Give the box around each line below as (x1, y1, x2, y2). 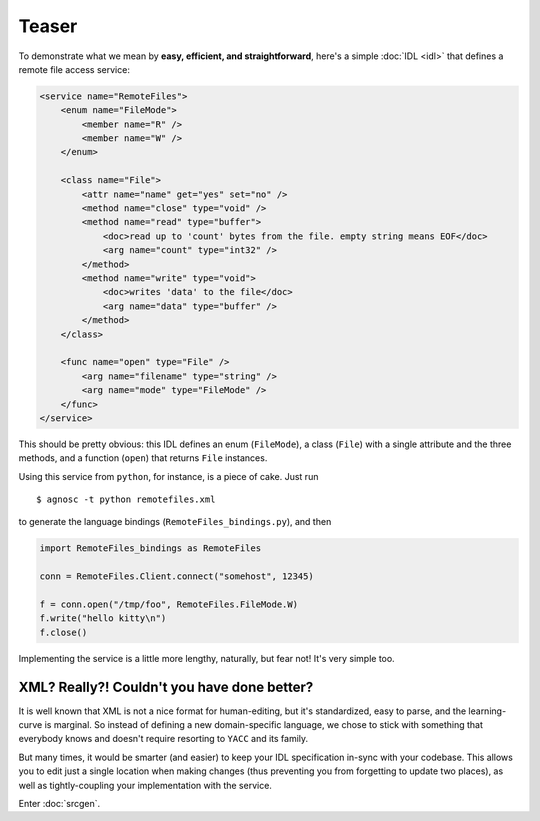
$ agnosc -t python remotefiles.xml (36, 494, 216, 505)
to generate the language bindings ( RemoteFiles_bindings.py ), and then (18, 516, 332, 528)
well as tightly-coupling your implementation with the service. (18, 779, 272, 791)
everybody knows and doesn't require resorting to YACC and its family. (18, 733, 309, 745)
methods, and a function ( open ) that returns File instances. (18, 452, 268, 464)
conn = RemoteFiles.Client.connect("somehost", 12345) (39, 571, 314, 582)
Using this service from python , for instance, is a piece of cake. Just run (18, 470, 319, 482)
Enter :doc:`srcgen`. (18, 798, 101, 810)
